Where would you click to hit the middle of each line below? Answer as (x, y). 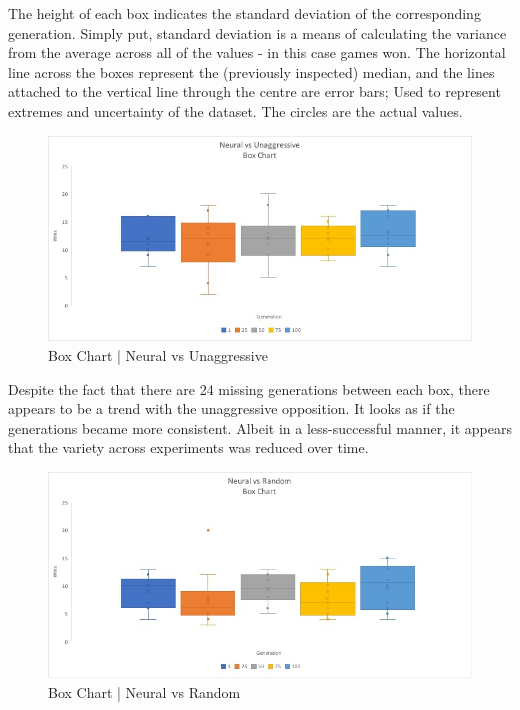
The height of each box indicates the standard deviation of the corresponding (244, 13)
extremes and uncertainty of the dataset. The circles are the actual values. (235, 110)
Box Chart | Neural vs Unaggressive (158, 355)
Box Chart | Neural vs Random (144, 691)
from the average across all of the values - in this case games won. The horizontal (257, 52)
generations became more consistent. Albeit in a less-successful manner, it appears (260, 427)
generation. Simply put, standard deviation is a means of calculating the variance (257, 32)
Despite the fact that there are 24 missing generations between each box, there (249, 388)
